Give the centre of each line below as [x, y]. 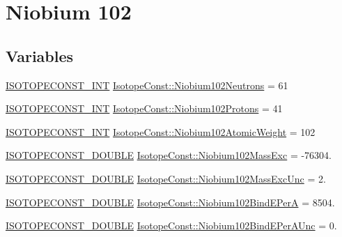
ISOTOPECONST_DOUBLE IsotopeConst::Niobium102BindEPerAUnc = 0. [171, 225]
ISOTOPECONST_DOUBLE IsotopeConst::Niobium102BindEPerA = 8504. [170, 202]
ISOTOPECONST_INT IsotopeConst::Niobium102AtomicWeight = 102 [161, 131]
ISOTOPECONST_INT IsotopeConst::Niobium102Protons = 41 [144, 108]
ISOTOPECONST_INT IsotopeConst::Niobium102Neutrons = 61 [147, 85]
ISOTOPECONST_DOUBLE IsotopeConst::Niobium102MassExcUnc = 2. [166, 178]
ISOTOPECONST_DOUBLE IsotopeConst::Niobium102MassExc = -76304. [169, 155]
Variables [40, 55]
